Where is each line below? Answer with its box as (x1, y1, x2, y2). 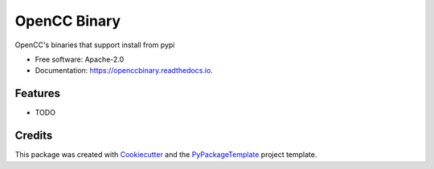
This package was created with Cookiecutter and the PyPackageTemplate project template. (14, 150, 317, 159)
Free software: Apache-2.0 (35, 54, 125, 64)
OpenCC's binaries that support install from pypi (14, 40, 175, 50)
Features (14, 87, 60, 100)
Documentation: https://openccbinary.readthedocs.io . (35, 66, 213, 75)
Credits (14, 129, 53, 143)
